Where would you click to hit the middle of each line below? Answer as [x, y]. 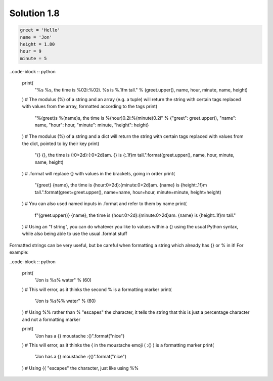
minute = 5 [33, 58]
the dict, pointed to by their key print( [61, 144]
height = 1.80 [37, 44]
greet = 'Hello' [40, 30]
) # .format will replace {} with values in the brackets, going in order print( [99, 173]
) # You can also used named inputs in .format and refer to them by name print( [104, 204]
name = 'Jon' [36, 37]
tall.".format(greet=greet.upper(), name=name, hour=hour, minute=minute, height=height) [128, 192]
